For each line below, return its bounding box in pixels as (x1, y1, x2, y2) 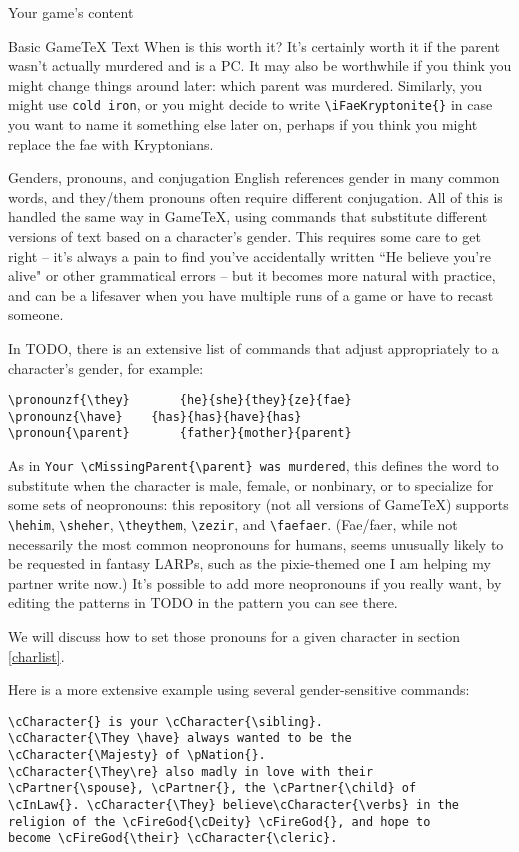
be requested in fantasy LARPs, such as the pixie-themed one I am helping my (8, 553, 491, 574)
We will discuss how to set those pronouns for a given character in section (8, 626, 461, 646)
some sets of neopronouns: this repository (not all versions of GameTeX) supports (8, 494, 509, 515)
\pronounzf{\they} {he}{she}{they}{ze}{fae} (8, 393, 352, 408)
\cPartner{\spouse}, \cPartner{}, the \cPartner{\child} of (8, 781, 417, 796)
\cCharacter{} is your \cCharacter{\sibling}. (8, 714, 323, 729)
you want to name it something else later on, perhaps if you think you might (8, 114, 478, 135)
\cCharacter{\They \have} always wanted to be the (8, 731, 352, 746)
